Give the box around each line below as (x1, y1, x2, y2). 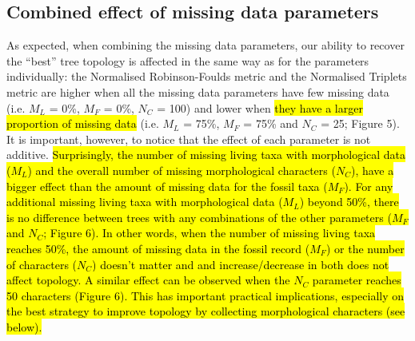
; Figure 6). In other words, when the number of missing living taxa (43, 224, 376, 241)
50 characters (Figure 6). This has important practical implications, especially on (6, 287, 404, 303)
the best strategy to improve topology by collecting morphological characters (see (6, 303, 405, 319)
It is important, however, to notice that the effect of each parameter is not (6, 130, 371, 147)
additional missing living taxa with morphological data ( (6, 193, 283, 210)
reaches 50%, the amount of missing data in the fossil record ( (6, 240, 310, 256)
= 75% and (243, 115, 298, 132)
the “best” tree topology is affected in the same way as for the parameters (6, 52, 369, 69)
